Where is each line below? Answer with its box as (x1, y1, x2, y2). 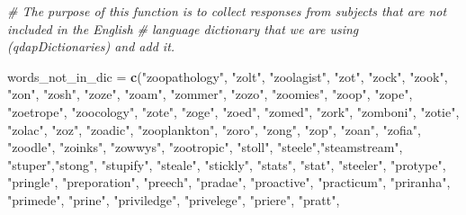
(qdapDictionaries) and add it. (7, 37, 175, 56)
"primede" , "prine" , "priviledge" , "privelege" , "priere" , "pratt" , (7, 190, 340, 209)
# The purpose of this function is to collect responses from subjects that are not (7, 2, 447, 20)
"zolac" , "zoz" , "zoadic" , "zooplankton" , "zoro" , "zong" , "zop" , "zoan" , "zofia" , (7, 120, 421, 139)
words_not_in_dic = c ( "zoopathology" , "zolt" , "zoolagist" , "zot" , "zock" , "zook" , (7, 67, 448, 85)
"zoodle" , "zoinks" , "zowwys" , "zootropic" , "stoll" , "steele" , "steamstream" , (7, 138, 403, 157)
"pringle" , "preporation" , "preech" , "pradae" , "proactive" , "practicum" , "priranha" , (7, 173, 451, 192)
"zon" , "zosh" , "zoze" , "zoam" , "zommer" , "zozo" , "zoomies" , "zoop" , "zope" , (7, 85, 413, 103)
